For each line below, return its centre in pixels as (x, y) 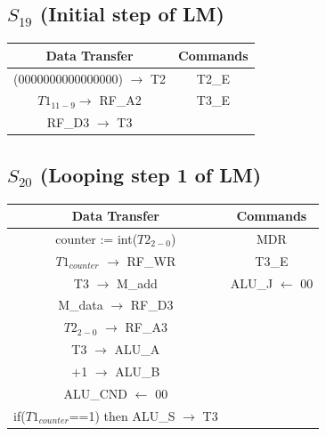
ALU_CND (96, 393)
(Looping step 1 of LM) (151, 174)
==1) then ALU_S (122, 415)
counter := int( (97, 238)
